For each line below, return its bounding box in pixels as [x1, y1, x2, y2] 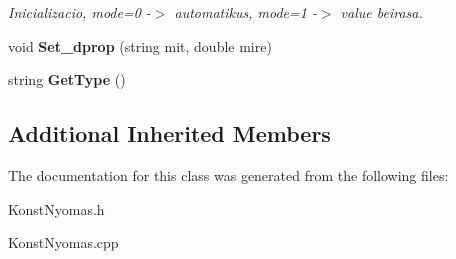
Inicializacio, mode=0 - [8, 2, 151, 22]
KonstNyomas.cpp [8, 232, 119, 253]
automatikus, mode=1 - [174, 2, 317, 22]
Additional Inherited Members [8, 118, 331, 149]
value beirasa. [340, 2, 423, 22]
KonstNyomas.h [8, 198, 105, 219]
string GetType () [8, 69, 126, 90]
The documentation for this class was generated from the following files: [8, 164, 449, 185]
